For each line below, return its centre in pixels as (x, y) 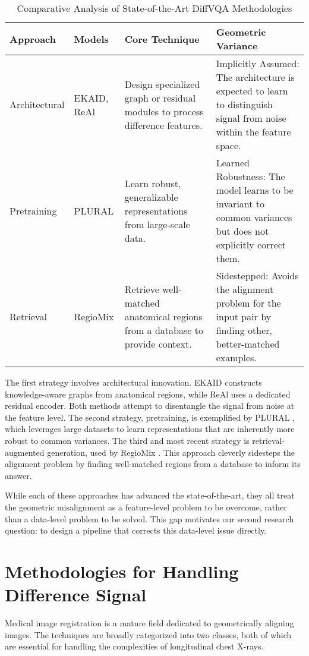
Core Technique (162, 39)
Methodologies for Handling (122, 571)
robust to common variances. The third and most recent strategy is (127, 440)
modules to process (164, 111)
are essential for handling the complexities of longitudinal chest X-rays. (134, 646)
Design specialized (162, 84)
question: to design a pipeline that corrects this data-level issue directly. (136, 530)
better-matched (248, 344)
